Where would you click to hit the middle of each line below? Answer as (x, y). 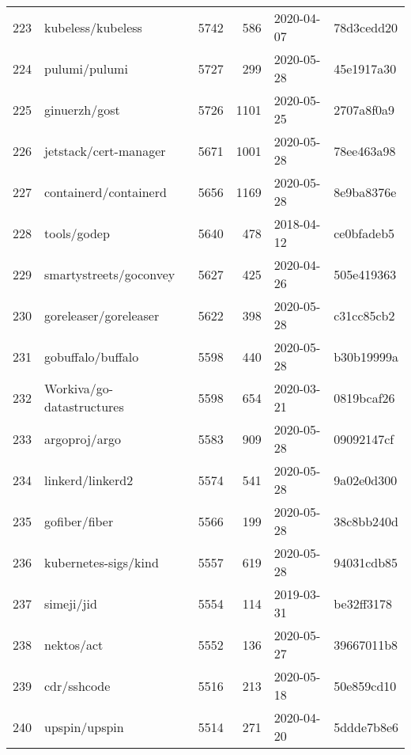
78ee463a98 (365, 150)
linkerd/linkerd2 (89, 480)
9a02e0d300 (366, 480)
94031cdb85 (366, 562)
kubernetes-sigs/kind (102, 562)
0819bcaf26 (364, 397)
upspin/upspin (84, 727)
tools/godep (77, 233)
